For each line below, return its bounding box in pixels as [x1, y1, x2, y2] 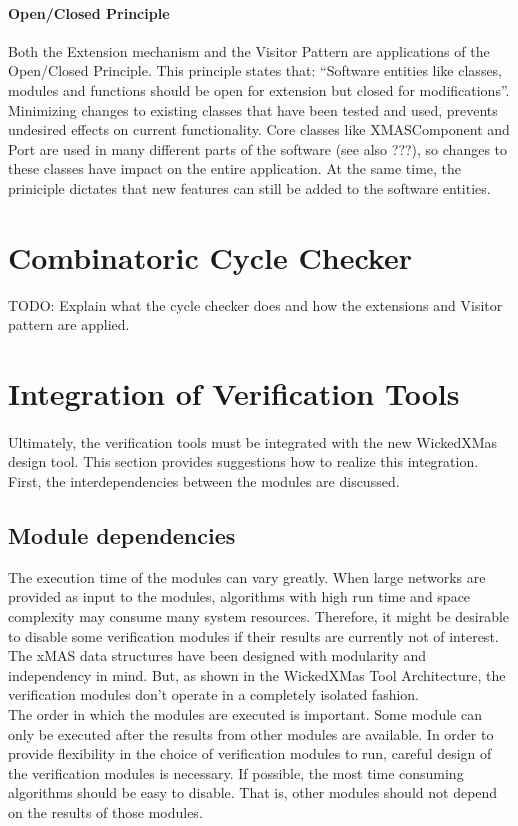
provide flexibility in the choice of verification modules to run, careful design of [8, 743, 492, 764]
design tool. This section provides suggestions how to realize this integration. [8, 451, 479, 472]
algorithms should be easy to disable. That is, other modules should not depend [8, 782, 498, 803]
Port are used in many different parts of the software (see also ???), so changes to [8, 138, 508, 159]
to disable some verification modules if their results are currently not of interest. [8, 625, 499, 646]
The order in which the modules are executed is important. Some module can [8, 703, 482, 724]
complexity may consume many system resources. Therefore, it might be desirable [8, 606, 510, 626]
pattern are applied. [8, 314, 130, 335]
